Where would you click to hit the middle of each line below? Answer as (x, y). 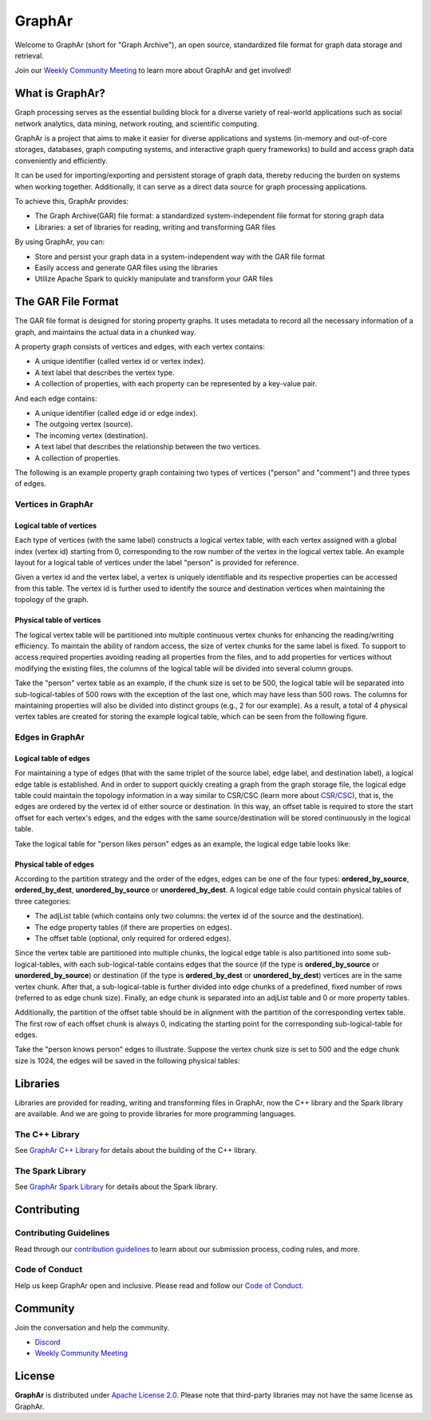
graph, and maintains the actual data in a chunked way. (105, 332)
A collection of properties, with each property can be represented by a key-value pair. (176, 384)
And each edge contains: (56, 398)
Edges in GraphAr (50, 737)
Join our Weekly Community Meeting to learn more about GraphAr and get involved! (153, 70)
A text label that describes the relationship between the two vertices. (148, 447)
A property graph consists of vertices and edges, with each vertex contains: (140, 347)
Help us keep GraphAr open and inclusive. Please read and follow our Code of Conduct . (159, 1285)
